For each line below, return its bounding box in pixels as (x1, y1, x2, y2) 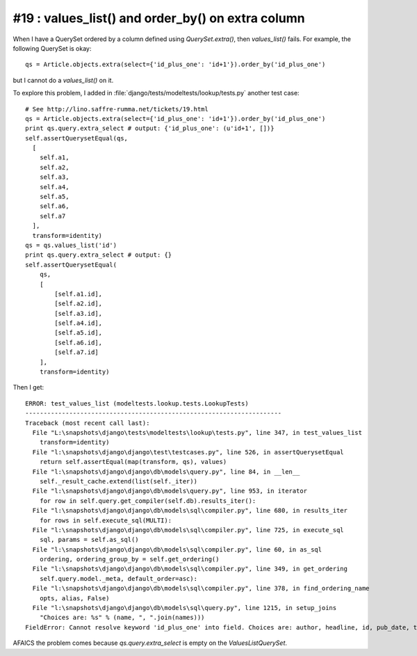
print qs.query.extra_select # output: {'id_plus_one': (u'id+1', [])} (25, 125, 275, 132)
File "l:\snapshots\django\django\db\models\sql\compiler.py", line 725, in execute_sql (32, 526, 344, 534)
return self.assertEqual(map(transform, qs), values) (39, 458, 227, 466)
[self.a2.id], (54, 300, 103, 307)
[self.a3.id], (54, 310, 103, 317)
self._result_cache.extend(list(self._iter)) (39, 477, 198, 485)
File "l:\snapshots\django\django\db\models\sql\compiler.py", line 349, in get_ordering (32, 565, 347, 573)
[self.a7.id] (54, 349, 99, 356)
